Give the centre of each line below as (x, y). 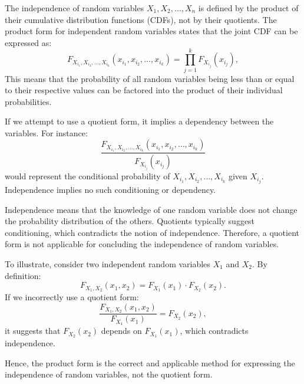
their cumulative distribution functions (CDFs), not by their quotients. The (141, 19)
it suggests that (33, 331)
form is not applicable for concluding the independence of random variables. (142, 244)
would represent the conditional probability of (87, 175)
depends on (121, 331)
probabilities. (28, 101)
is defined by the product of (248, 8)
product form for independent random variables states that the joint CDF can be (151, 31)
